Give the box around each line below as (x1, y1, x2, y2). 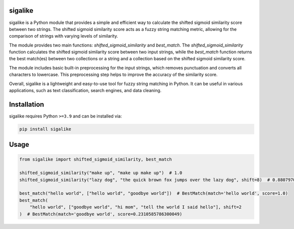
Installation (9, 100, 44, 109)
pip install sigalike (19, 126, 72, 132)
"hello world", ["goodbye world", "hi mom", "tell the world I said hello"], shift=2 (29, 205, 242, 210)
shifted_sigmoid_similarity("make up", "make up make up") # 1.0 (19, 170, 182, 176)
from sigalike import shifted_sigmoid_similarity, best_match (19, 157, 172, 162)
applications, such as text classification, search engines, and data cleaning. (9, 88, 162, 93)
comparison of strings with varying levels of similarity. (9, 33, 119, 39)
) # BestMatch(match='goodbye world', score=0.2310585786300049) (19, 211, 182, 217)
